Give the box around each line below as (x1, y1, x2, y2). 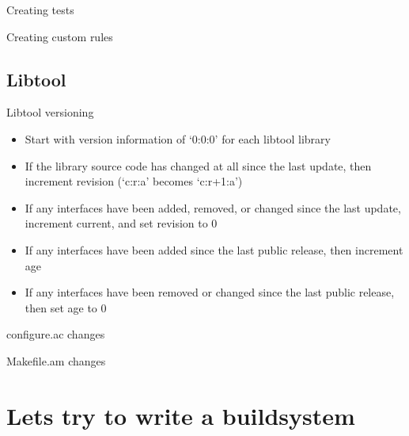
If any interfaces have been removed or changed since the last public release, (25, 284, 395, 300)
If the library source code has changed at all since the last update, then (25, 157, 372, 174)
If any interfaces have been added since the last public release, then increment (25, 241, 403, 258)
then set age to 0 (25, 299, 107, 316)
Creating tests (6, 2, 74, 17)
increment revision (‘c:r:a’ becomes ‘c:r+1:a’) (25, 173, 243, 189)
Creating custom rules (6, 28, 113, 44)
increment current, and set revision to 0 (25, 215, 218, 231)
